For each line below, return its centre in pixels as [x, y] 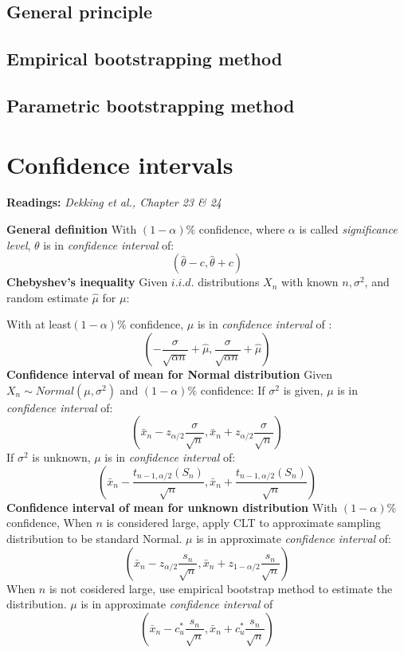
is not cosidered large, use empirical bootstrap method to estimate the [221, 588]
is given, [303, 389]
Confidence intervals [120, 164]
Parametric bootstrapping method [151, 105]
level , [19, 244]
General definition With [72, 229]
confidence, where [242, 229]
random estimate [47, 297]
